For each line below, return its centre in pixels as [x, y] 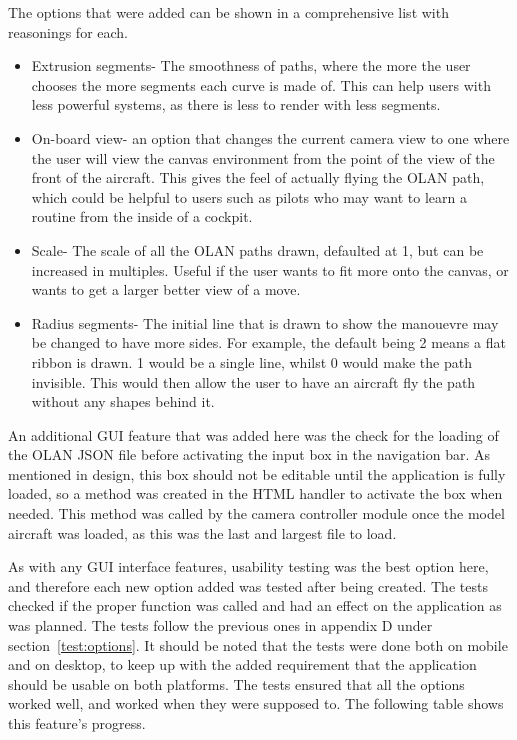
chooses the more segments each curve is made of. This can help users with [261, 84]
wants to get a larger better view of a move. [166, 289]
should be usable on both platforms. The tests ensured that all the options [236, 683]
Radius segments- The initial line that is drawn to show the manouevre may [265, 322]
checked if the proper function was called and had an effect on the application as [255, 605]
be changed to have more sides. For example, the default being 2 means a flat [268, 342]
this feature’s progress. [77, 723]
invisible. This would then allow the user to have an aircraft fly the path [253, 381]
